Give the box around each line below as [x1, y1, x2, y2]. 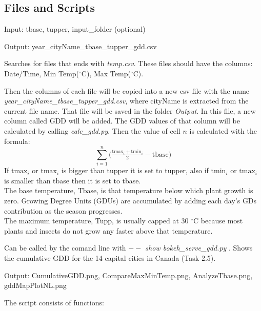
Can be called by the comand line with [4, 242, 126, 253]
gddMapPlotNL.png [4, 280, 67, 291]
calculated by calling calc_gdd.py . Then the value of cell [4, 125, 180, 136]
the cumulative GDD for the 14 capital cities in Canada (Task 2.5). [4, 253, 216, 263]
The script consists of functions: [4, 297, 104, 307]
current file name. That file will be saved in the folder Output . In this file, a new [4, 105, 256, 116]
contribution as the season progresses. [4, 205, 123, 216]
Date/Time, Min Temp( [4, 68, 79, 78]
